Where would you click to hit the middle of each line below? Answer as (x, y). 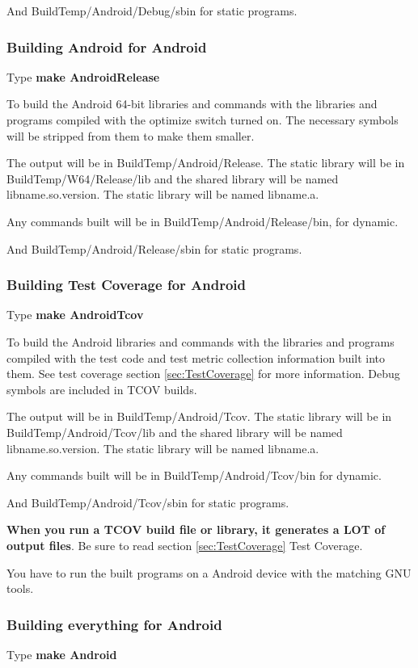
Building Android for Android (107, 46)
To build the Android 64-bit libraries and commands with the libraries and (192, 104)
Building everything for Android (114, 624)
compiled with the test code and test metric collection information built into (196, 357)
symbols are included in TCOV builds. (102, 389)
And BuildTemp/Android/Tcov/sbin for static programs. (148, 502)
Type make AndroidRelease (83, 76)
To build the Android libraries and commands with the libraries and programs (201, 341)
